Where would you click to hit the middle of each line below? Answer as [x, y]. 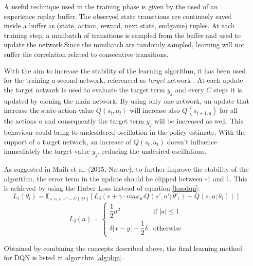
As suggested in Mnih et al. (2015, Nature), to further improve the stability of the [126, 168]
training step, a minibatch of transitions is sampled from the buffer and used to [122, 35]
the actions [20, 121]
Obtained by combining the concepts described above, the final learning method [123, 248]
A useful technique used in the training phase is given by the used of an [111, 6]
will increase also [155, 110]
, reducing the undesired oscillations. [152, 151]
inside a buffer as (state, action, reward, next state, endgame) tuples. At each [119, 26]
